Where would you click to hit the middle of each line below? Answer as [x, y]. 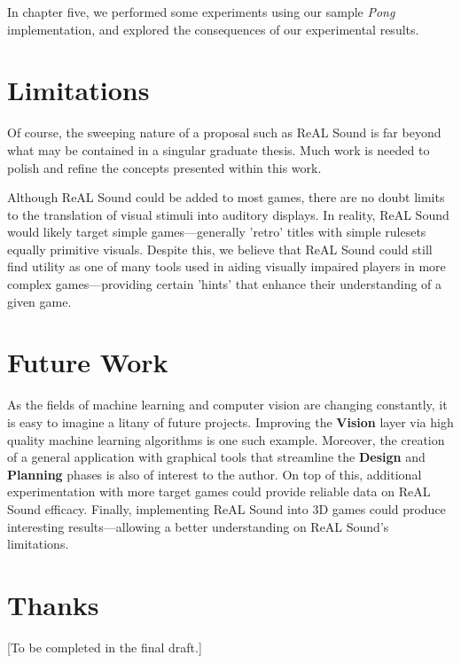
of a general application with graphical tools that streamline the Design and [216, 457]
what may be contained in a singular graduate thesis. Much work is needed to [219, 149]
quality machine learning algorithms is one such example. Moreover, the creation [226, 439]
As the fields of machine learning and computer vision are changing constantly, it [227, 405]
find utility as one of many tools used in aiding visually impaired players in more [227, 266]
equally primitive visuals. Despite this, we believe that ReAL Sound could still [220, 249]
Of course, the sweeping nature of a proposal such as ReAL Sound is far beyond [224, 133]
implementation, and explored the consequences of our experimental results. [213, 29]
